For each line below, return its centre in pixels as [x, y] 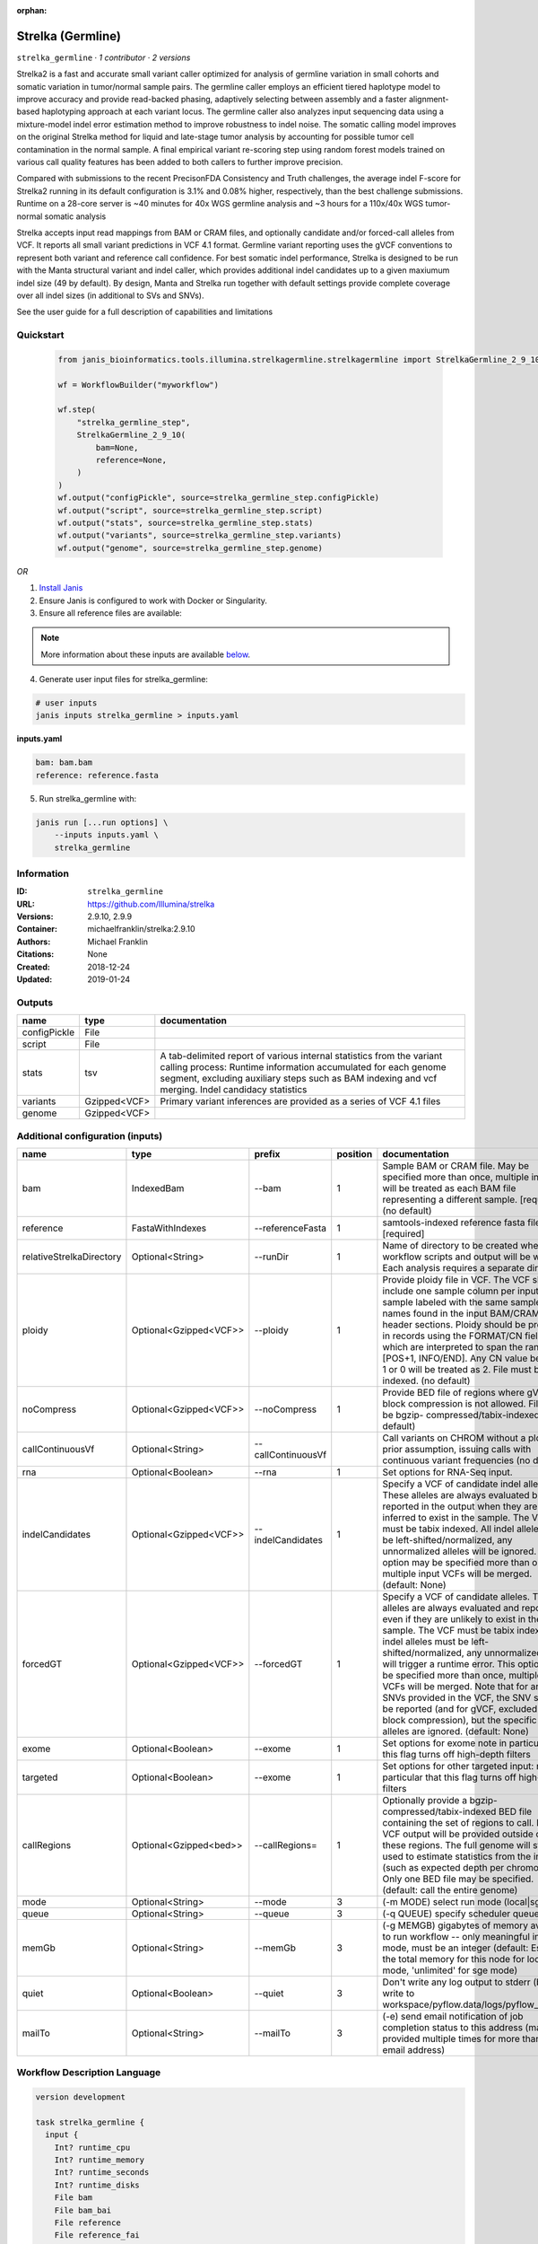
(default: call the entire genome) [450, 1889]
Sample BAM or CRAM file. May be [456, 1165]
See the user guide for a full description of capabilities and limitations [145, 312]
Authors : [34, 942]
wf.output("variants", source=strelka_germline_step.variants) [200, 535]
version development [80, 2097]
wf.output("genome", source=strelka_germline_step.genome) [190, 548]
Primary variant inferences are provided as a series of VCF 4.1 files [300, 1101]
